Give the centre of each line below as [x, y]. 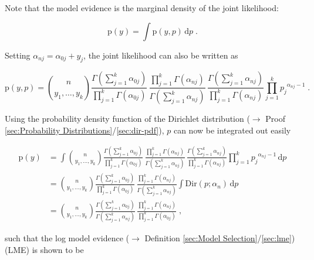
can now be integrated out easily [232, 130]
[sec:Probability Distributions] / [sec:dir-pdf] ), [85, 130]
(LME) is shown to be [44, 250]
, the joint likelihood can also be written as [161, 55]
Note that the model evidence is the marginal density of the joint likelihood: [142, 8]
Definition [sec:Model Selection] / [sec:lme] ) [220, 238]
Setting [18, 55]
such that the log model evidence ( [67, 238]
